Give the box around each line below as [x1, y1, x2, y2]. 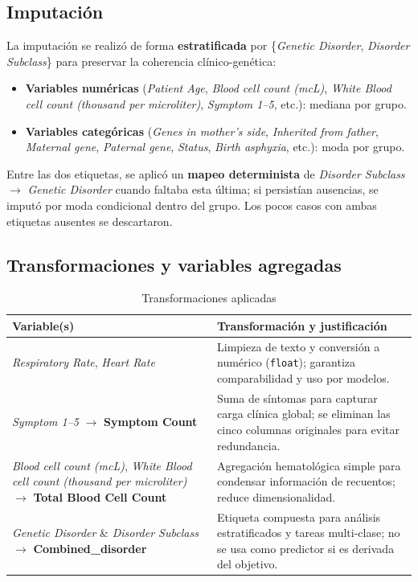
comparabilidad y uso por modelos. [217, 370, 390, 387]
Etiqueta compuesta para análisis [217, 508, 381, 525]
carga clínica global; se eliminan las [217, 405, 391, 422]
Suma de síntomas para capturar [217, 389, 378, 406]
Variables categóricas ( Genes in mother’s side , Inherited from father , [25, 122, 379, 139]
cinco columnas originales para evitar [217, 421, 400, 438]
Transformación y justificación [217, 317, 387, 334]
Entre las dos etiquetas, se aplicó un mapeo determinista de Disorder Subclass [6, 165, 405, 182]
